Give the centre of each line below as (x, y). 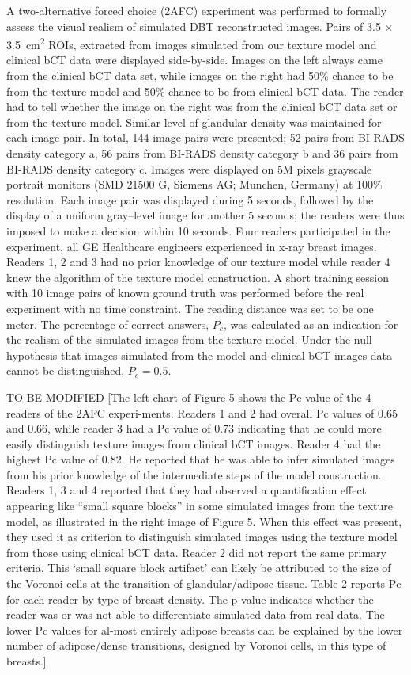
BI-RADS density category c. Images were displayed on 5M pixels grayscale (189, 168)
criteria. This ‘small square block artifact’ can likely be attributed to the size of (199, 568)
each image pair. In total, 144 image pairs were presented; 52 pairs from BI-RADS (205, 137)
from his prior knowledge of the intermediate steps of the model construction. (194, 474)
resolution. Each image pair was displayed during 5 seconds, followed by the (190, 199)
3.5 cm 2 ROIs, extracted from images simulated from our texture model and (192, 43)
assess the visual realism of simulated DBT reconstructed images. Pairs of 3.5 (194, 26)
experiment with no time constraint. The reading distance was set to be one (190, 308)
